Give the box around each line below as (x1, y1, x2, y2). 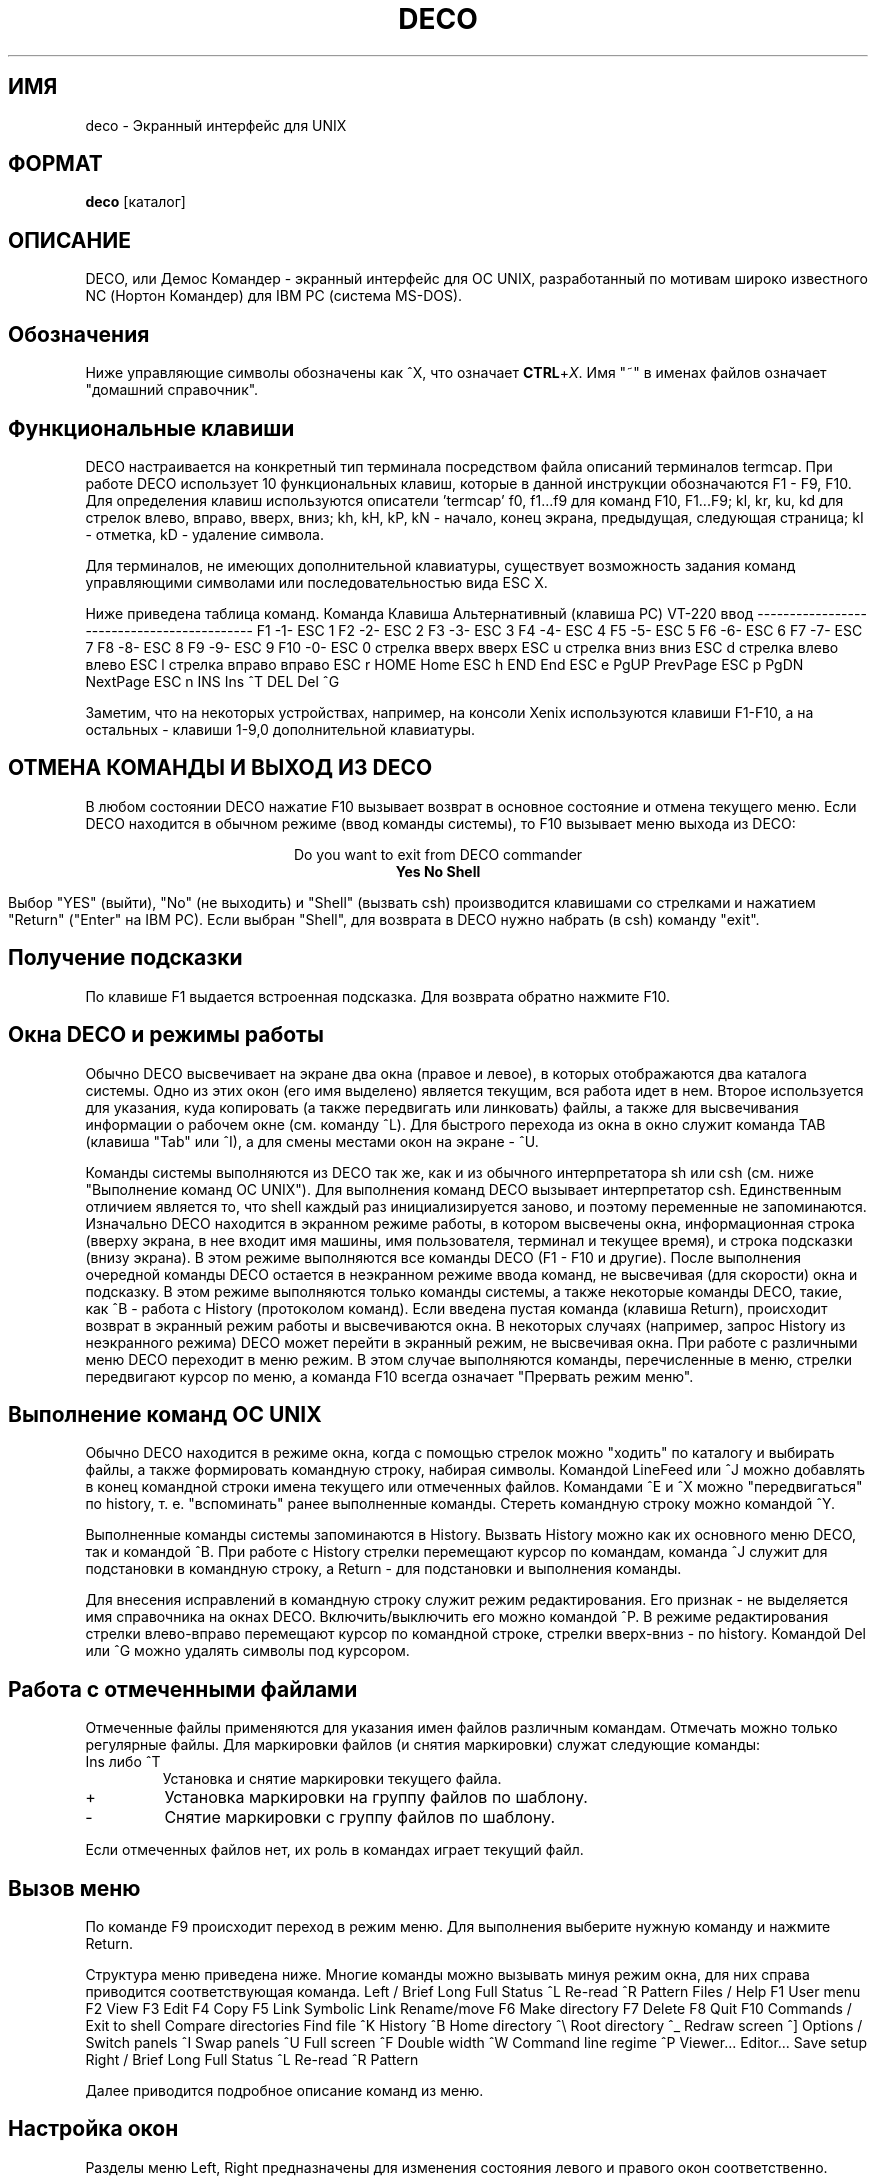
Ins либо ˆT (85, 1753, 161, 1771)
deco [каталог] (85, 193, 186, 211)
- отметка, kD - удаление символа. (85, 525, 324, 543)
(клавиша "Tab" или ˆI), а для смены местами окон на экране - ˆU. (85, 1132, 539, 1150)
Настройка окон (8, 2116, 179, 2142)
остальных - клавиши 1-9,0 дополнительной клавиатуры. (85, 720, 476, 738)
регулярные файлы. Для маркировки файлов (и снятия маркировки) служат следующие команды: (85, 1736, 761, 1754)
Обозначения (8, 321, 150, 347)
